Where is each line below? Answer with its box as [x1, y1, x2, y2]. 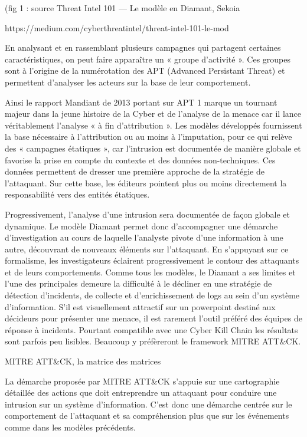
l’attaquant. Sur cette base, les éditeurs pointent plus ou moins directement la [5, 176, 287, 189]
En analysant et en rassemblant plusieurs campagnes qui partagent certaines [5, 41, 281, 54]
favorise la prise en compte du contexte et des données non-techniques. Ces [5, 153, 276, 166]
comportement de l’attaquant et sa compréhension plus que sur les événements [5, 409, 289, 422]
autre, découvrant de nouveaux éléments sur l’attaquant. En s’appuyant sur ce [5, 242, 289, 255]
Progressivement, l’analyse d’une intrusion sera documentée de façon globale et [5, 208, 290, 220]
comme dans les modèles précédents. [5, 421, 136, 433]
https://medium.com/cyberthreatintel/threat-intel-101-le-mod [5, 21, 229, 34]
